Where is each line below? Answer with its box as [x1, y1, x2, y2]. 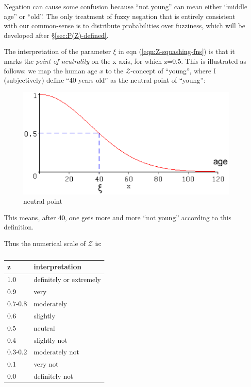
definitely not [33, 371, 73, 381]
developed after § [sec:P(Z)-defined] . [4, 30, 109, 40]
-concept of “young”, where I [130, 65, 216, 75]
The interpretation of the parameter [4, 46, 111, 56]
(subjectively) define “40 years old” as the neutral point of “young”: [4, 75, 205, 85]
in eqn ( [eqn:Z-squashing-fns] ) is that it [118, 46, 235, 56]
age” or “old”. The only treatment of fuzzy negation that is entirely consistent [4, 11, 235, 21]
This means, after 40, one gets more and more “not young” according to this [4, 212, 232, 222]
